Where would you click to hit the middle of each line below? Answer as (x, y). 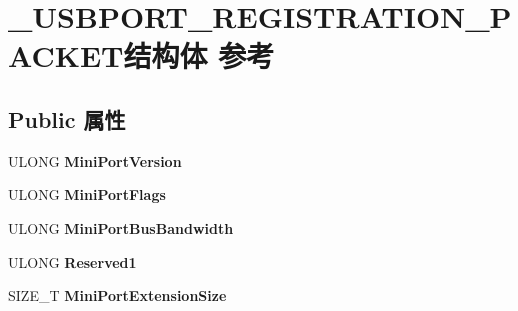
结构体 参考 (199, 55)
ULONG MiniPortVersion (95, 160)
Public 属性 (67, 118)
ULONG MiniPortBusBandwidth (121, 227)
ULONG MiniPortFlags (87, 194)
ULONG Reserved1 (72, 261)
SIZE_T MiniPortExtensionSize (117, 295)
